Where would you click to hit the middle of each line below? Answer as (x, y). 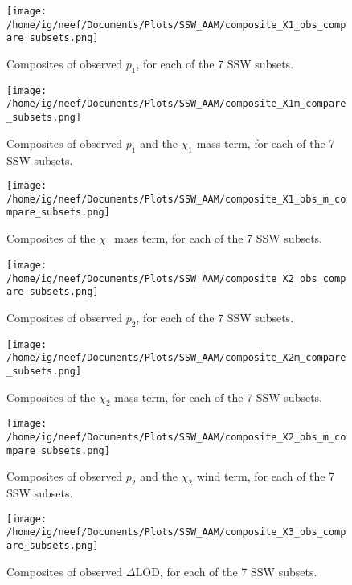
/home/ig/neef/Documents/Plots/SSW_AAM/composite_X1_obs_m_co (176, 199)
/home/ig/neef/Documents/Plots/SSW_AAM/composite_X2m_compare (176, 358)
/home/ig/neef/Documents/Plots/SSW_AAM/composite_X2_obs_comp (176, 278)
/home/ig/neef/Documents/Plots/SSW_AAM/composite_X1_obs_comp (176, 25)
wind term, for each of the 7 (266, 476)
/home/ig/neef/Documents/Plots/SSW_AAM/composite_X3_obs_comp (176, 532)
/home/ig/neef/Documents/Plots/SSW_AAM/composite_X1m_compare (176, 104)
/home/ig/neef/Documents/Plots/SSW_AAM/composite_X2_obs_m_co (176, 438)
